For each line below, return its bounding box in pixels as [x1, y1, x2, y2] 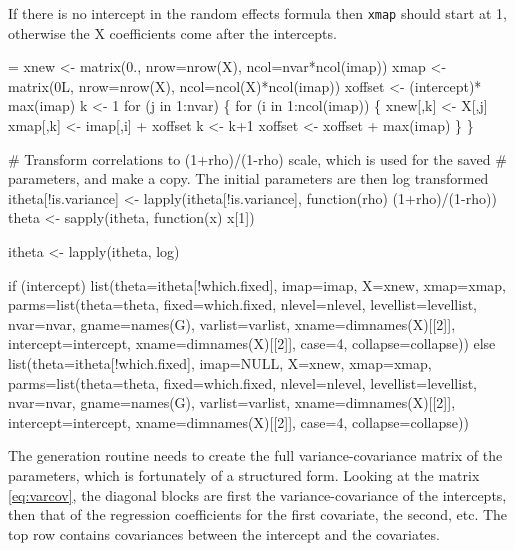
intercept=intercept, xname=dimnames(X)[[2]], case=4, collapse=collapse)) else [8, 333, 496, 354]
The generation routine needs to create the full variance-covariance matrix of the [8, 445, 503, 466]
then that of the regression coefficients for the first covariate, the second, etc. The [8, 504, 508, 525]
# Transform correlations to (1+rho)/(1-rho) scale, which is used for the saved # [8, 148, 507, 169]
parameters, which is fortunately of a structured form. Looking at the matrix [8, 464, 480, 485]
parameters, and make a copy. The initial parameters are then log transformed [8, 168, 489, 189]
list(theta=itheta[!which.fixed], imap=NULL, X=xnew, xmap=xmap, [8, 352, 432, 373]
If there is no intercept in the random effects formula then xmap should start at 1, [8, 3, 507, 23]
